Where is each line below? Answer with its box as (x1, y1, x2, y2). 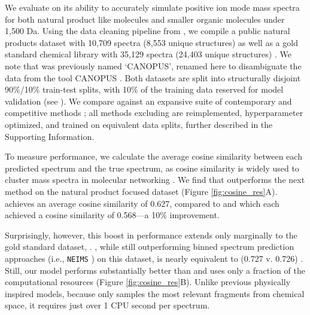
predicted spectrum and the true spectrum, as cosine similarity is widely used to (5, 161, 299, 174)
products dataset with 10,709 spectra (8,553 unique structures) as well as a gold (5, 36, 298, 48)
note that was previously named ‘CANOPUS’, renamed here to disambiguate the (5, 59, 302, 72)
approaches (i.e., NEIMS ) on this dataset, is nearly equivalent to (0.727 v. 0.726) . (5, 252, 303, 264)
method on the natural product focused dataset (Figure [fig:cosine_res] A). (5, 185, 278, 197)
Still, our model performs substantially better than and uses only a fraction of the (5, 264, 305, 276)
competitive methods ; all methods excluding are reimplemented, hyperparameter (5, 106, 303, 119)
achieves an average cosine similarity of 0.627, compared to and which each (5, 197, 279, 209)
